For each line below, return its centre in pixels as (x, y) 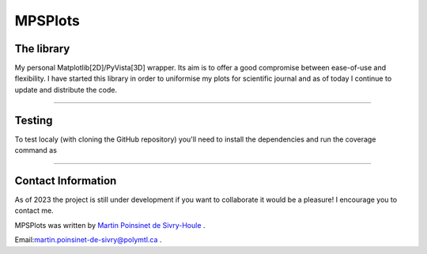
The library (42, 49)
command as (36, 150)
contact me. (34, 210)
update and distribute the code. (66, 89)
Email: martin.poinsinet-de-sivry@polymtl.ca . (88, 240)
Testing (34, 120)
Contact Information (66, 181)
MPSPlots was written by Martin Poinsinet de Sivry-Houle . (110, 225)
